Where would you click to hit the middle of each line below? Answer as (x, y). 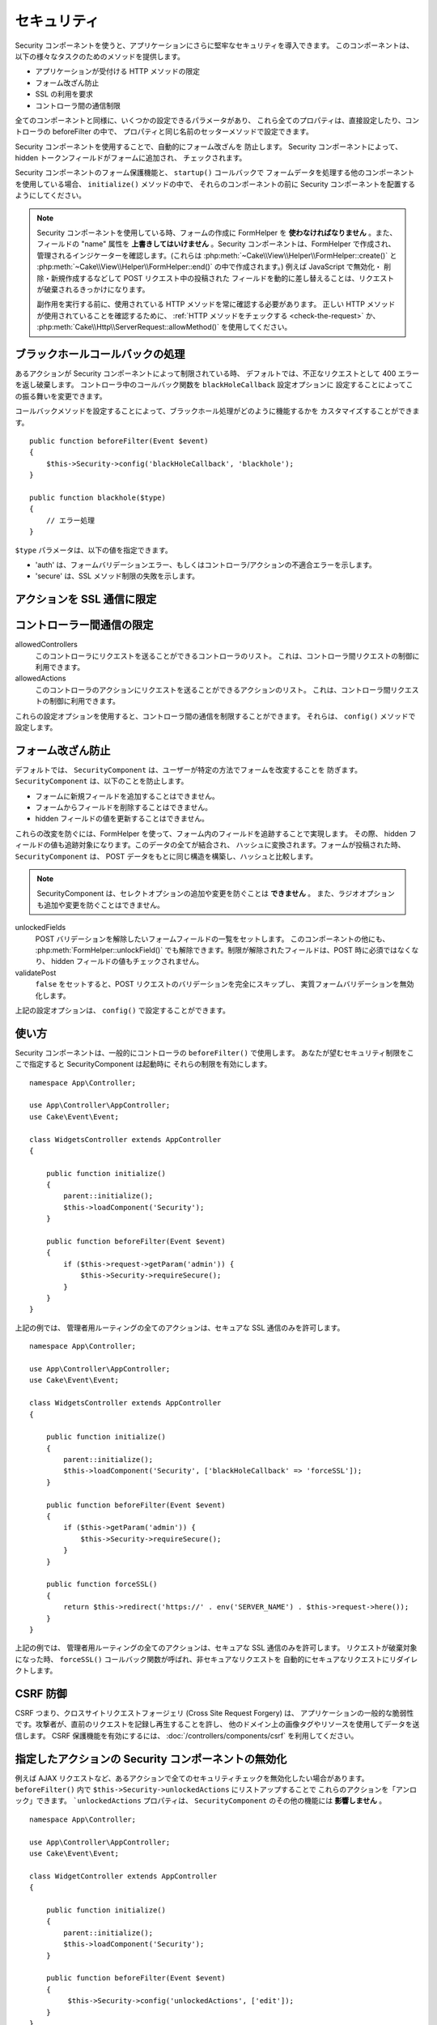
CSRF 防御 (41, 1693)
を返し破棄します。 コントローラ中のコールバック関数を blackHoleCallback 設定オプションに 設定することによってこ (214, 385)
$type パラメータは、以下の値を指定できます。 (94, 550)
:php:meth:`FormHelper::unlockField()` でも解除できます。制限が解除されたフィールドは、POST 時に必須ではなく (223, 950)
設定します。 (36, 727)
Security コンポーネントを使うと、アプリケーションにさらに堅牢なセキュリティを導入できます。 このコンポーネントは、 (214, 45)
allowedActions (40, 678)
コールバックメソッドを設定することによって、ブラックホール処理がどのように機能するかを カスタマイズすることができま (217, 411)
